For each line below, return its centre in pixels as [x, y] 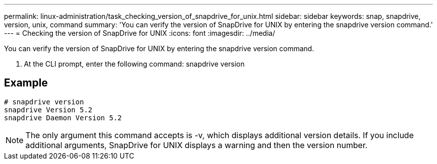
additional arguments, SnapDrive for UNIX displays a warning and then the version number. [197, 145]
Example [26, 83]
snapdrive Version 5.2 [48, 110]
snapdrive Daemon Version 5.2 [63, 118]
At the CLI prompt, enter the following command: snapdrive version [134, 64]
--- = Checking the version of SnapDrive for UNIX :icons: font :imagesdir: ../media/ [140, 33]
